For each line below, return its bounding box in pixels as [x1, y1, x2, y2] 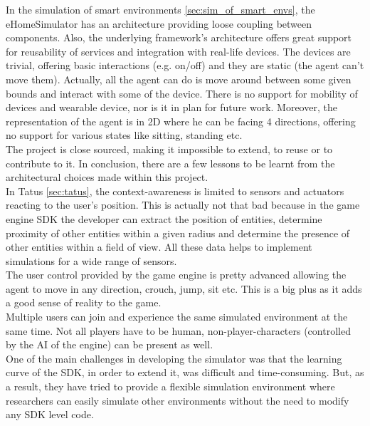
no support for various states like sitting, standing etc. [6, 128, 243, 142]
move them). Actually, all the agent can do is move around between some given [6, 71, 351, 86]
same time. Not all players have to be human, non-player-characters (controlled [6, 323, 351, 338]
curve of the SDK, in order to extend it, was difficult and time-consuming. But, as [6, 365, 364, 380]
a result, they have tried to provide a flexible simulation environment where [6, 379, 335, 394]
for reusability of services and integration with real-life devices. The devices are [6, 43, 351, 58]
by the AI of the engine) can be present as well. [6, 337, 213, 352]
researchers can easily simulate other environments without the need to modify [6, 393, 349, 407]
